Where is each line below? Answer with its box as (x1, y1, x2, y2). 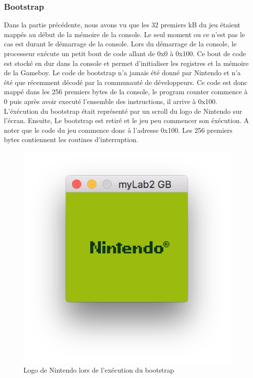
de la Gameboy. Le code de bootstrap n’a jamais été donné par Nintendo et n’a (4, 67, 241, 78)
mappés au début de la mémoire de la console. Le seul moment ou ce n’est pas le (4, 29, 245, 39)
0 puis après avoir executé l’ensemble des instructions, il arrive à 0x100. (4, 96, 217, 106)
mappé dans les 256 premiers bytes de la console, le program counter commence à (4, 86, 248, 97)
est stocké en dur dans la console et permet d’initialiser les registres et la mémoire (4, 58, 249, 68)
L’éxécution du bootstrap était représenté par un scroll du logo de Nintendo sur (4, 105, 242, 116)
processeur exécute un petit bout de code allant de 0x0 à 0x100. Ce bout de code (4, 48, 246, 58)
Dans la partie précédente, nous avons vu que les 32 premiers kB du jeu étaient (4, 20, 241, 30)
